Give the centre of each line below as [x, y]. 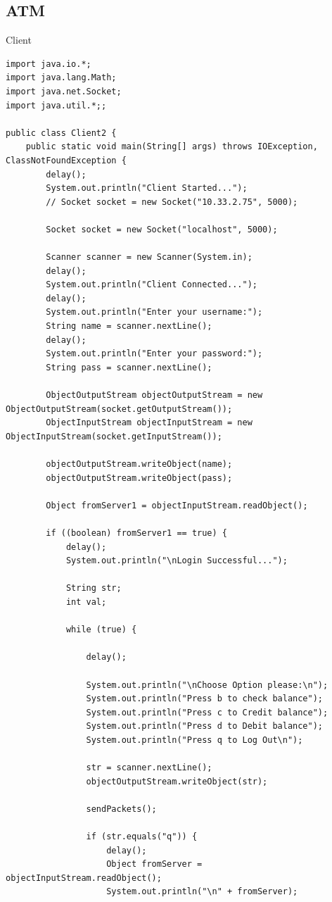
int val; [86, 602]
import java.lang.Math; [61, 78]
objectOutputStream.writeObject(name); [139, 464]
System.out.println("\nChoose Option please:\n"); [207, 685]
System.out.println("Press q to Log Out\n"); [194, 740]
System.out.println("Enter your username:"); [154, 312]
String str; [94, 588]
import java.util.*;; [56, 105]
